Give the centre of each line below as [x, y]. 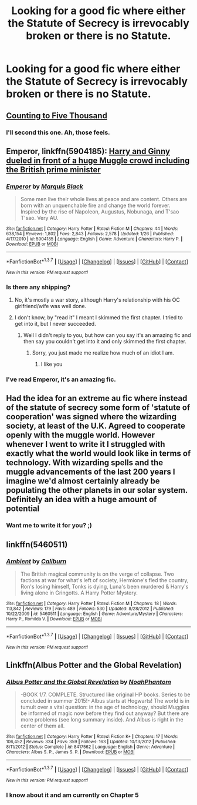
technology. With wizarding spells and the [85, 463]
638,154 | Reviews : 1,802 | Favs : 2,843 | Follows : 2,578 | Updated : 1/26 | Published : [90, 234]
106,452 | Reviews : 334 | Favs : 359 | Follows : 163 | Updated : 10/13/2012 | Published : [91, 742]
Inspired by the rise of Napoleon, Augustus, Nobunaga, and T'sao [100, 212]
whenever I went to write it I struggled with [86, 444]
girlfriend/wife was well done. [50, 306]
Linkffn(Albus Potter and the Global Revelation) [94, 665]
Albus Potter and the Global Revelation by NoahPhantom [89, 682]
